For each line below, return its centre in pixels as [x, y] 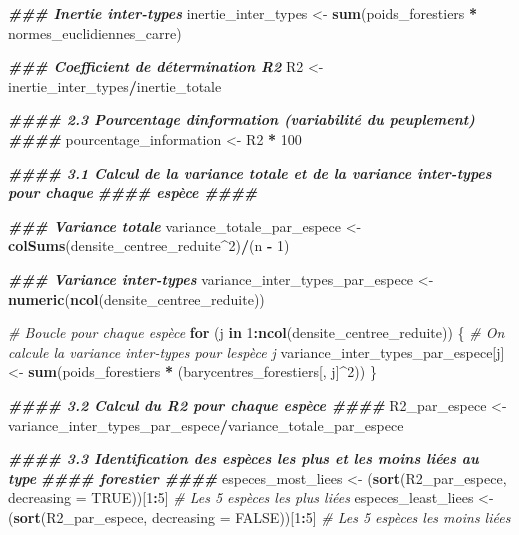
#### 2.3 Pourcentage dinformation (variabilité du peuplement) [241, 119]
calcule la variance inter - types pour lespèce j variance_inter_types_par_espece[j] [256, 351]
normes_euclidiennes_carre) [95, 32]
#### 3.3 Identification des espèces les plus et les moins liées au [243, 458]
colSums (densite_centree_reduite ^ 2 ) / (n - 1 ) [149, 245]
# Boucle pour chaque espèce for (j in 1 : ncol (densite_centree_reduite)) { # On [256, 332]
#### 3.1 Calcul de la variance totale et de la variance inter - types [250, 172]
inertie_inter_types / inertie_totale [115, 85]
